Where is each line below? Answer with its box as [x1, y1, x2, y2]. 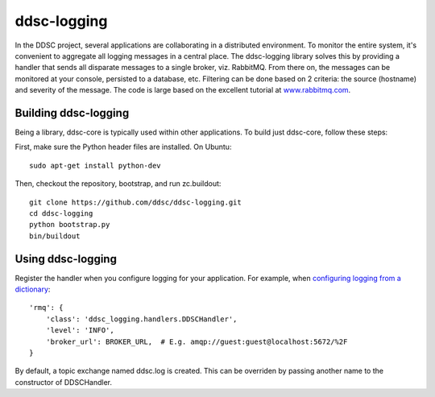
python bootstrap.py [29, 220, 110, 230]
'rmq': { [29, 303, 64, 312]
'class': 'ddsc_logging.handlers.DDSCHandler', [45, 314, 238, 324]
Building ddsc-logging [14, 105, 130, 120]
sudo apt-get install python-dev [29, 161, 161, 170]
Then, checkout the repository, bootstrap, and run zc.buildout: [14, 179, 222, 188]
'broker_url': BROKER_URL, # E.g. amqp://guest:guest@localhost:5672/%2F [45, 337, 348, 346]
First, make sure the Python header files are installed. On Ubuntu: [14, 142, 232, 152]
